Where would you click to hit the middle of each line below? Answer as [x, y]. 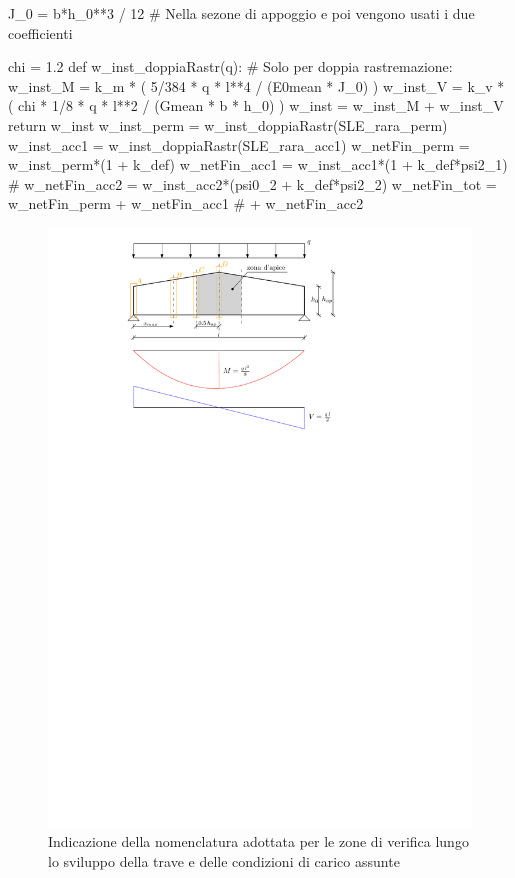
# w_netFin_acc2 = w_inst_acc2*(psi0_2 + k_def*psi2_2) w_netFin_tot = [252, 183]
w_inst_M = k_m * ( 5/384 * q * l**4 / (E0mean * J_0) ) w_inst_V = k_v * [256, 85]
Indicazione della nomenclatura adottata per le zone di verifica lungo [258, 841]
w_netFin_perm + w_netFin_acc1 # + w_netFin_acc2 [186, 203]
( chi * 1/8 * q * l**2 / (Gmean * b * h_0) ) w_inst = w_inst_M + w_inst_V [256, 105]
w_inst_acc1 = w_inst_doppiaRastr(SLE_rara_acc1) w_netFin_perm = [239, 144]
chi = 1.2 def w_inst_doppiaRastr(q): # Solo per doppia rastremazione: [230, 66]
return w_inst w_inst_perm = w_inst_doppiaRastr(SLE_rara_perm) [228, 124]
